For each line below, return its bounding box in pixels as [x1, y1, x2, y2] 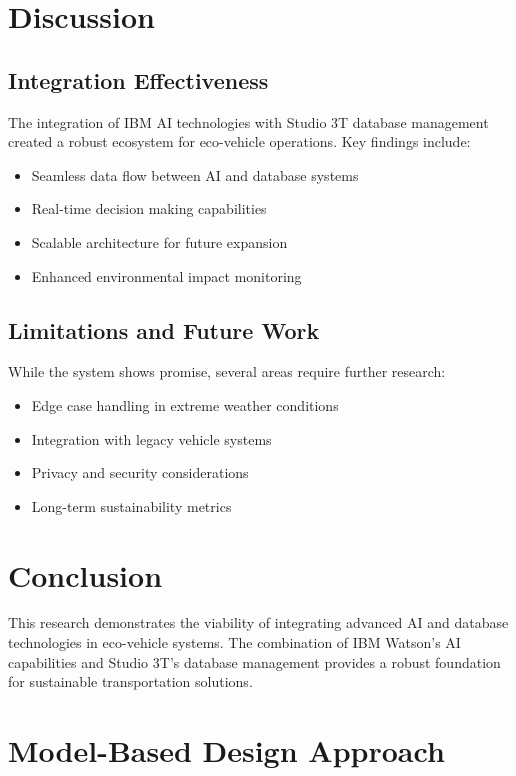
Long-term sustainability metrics [31, 495, 232, 516]
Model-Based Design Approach [8, 730, 445, 770]
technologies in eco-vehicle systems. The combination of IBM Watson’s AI [8, 632, 461, 653]
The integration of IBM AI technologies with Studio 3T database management [8, 111, 489, 132]
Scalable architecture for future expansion [31, 231, 288, 252]
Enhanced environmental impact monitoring [31, 265, 302, 286]
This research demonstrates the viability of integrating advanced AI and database [8, 612, 509, 633]
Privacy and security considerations [31, 462, 249, 483]
